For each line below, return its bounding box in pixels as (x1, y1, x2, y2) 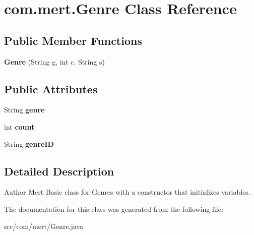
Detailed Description (4, 163, 114, 179)
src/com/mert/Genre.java (4, 220, 83, 231)
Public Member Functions (4, 32, 142, 48)
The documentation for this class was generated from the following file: (4, 203, 223, 214)
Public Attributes (4, 81, 98, 96)
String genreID (4, 138, 54, 149)
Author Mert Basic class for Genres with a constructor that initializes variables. (4, 187, 250, 197)
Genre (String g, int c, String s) (4, 56, 105, 67)
